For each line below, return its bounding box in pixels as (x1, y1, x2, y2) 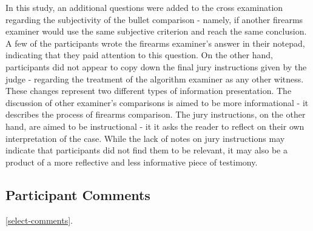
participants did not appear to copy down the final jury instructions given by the (5, 60, 307, 73)
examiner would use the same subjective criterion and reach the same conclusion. (5, 25, 307, 38)
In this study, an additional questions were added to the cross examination (5, 1, 283, 13)
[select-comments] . (5, 213, 73, 226)
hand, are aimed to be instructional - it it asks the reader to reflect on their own (5, 119, 305, 132)
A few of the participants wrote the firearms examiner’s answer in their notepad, (5, 36, 305, 49)
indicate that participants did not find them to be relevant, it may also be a (5, 144, 288, 156)
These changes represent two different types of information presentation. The (5, 84, 292, 97)
